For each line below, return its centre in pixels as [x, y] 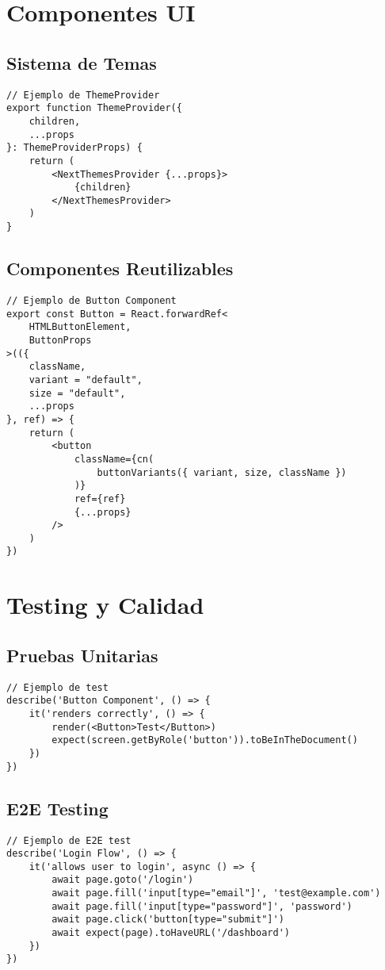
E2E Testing [57, 808]
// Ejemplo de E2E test [69, 840]
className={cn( [114, 459]
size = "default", [77, 393]
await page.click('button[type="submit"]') [168, 920]
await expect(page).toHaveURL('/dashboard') [171, 933]
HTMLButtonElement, [80, 327]
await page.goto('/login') [123, 880]
